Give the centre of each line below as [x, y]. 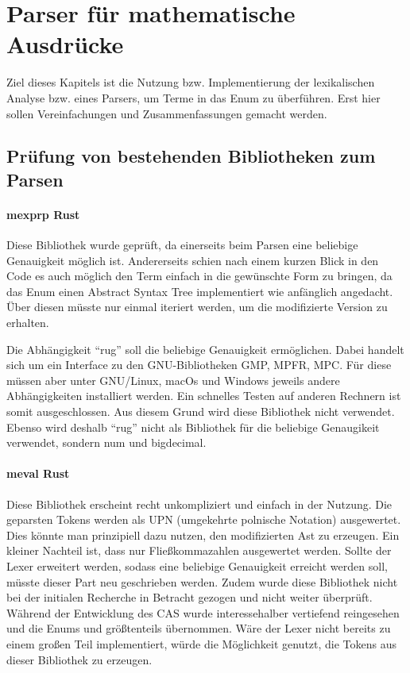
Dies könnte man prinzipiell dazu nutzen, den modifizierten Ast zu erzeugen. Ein [203, 535]
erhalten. [28, 323]
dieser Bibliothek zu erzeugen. [79, 659]
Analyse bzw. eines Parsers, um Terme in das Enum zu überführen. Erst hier [193, 97]
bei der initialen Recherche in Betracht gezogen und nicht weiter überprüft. [190, 597]
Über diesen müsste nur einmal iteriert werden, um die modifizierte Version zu [197, 307]
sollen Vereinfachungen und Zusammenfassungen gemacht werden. [167, 113]
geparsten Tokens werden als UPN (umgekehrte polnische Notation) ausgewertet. [204, 519]
